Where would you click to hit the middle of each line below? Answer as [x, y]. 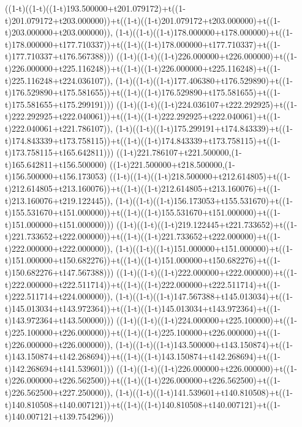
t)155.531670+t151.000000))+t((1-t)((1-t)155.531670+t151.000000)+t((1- [143, 212]
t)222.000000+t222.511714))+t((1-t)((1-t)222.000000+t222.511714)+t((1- [143, 284]
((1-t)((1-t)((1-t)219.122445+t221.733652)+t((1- [207, 224]
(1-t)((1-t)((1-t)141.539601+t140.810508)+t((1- [204, 392]
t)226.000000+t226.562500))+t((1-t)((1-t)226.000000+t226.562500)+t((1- [143, 380]
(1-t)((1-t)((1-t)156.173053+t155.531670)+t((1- [204, 200]
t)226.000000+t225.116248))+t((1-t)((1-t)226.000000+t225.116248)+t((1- [143, 68]
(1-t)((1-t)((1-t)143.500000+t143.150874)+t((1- [204, 344]
